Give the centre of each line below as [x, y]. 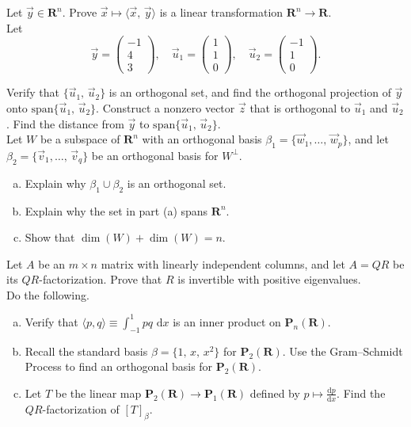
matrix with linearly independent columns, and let [223, 263]
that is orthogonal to [300, 107]
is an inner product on [227, 321]
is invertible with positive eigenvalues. [269, 279]
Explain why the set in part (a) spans [116, 210]
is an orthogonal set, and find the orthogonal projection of [250, 92]
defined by [275, 393]
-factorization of [81, 408]
